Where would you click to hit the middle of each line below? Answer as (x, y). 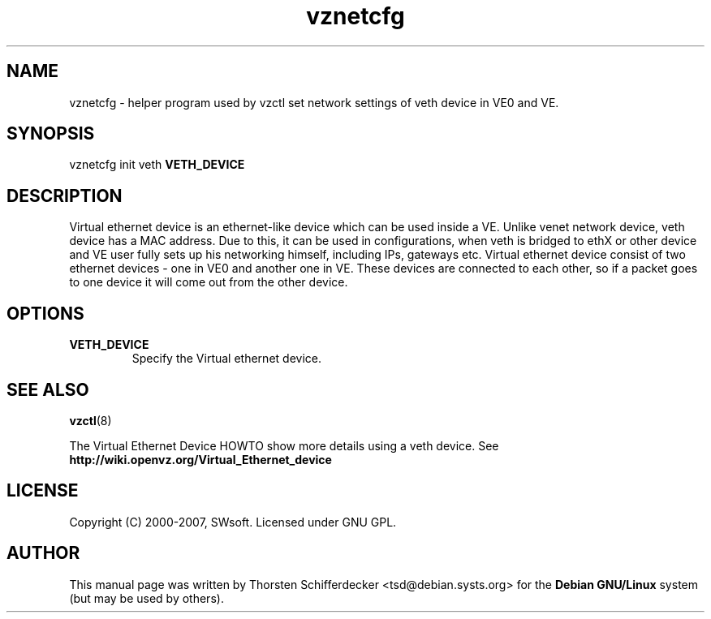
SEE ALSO (48, 389)
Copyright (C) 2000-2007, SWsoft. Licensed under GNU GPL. (233, 522)
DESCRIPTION (65, 196)
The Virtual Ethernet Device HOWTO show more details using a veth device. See (284, 445)
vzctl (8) (90, 420)
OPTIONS (45, 313)
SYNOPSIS (51, 134)
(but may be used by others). (147, 598)
